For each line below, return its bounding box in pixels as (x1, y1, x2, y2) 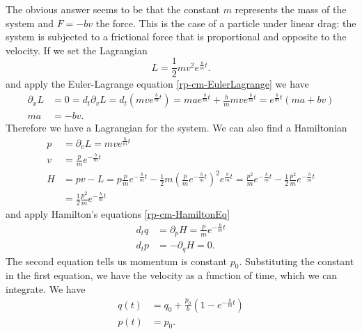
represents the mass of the (235, 2, 347, 16)
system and (6, 15, 54, 30)
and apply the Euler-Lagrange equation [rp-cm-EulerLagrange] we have (6, 77, 309, 91)
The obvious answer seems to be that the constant (6, 2, 220, 16)
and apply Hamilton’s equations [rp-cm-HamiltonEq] (6, 207, 230, 221)
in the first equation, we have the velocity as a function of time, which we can (6, 268, 338, 283)
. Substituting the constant (239, 253, 354, 268)
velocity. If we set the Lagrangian (6, 42, 148, 57)
